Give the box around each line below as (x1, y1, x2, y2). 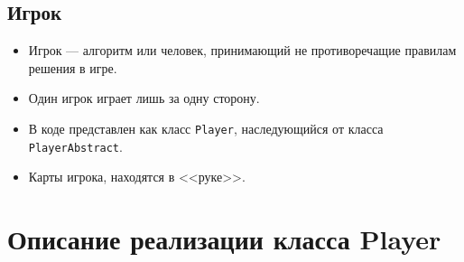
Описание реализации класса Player (7, 220, 441, 257)
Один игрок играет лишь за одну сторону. (28, 89, 260, 108)
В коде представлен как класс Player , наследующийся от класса (28, 118, 384, 137)
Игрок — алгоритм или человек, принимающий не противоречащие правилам (28, 41, 457, 60)
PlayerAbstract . (28, 136, 123, 155)
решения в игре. (28, 58, 117, 77)
